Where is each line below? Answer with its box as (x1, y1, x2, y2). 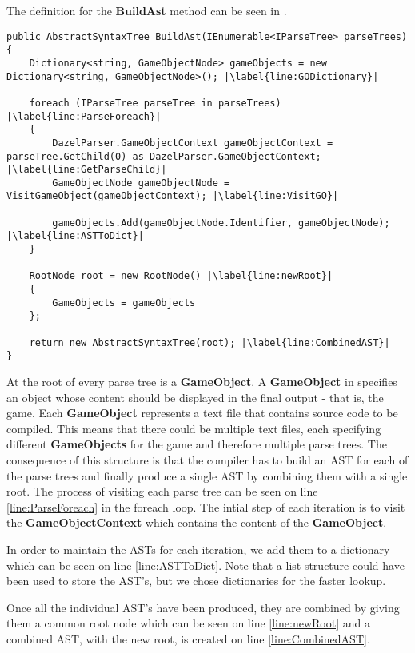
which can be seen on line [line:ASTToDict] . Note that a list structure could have (6, 556, 405, 573)
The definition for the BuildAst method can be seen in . (6, 2, 287, 18)
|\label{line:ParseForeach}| (6, 110, 162, 122)
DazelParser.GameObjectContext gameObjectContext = (52, 137, 333, 149)
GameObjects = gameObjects (52, 297, 196, 309)
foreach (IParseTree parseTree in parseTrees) (29, 97, 281, 109)
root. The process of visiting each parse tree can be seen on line (6, 483, 318, 500)
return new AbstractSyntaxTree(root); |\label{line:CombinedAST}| (29, 336, 390, 348)
